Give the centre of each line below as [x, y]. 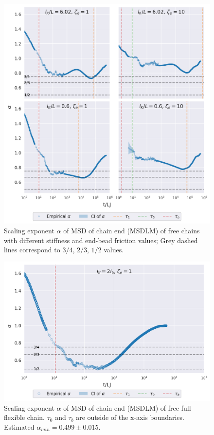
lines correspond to [32, 250]
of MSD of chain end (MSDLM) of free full [127, 407]
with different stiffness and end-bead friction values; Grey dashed [101, 240]
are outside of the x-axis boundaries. [130, 417]
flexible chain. [25, 417]
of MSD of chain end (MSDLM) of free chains [132, 230]
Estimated [19, 426]
